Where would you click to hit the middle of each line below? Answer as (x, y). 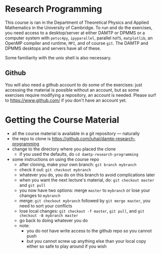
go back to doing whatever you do (54, 220)
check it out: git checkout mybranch (55, 169)
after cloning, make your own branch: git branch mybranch (78, 164)
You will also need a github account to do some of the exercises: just (74, 85)
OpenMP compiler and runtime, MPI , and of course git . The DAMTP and (77, 43)
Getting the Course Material (62, 120)
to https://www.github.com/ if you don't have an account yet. (66, 100)
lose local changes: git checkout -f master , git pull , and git (82, 211)
